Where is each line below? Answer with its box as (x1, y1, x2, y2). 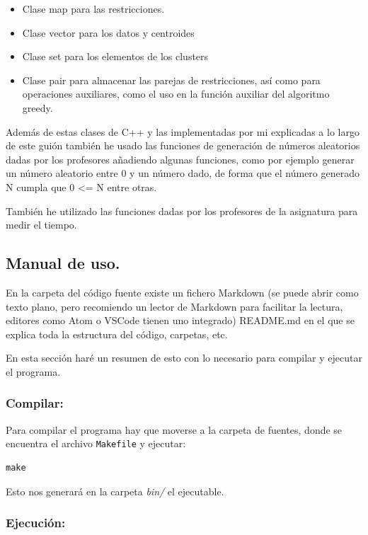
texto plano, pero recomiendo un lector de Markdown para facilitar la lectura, (6, 299, 343, 313)
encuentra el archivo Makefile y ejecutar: (6, 436, 186, 451)
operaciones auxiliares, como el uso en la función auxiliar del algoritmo (22, 86, 330, 101)
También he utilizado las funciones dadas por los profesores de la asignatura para (6, 203, 358, 218)
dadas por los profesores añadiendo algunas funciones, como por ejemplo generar (6, 151, 355, 166)
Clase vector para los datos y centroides (22, 25, 195, 40)
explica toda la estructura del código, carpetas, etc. (6, 326, 228, 341)
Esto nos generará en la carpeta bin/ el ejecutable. (6, 483, 224, 498)
